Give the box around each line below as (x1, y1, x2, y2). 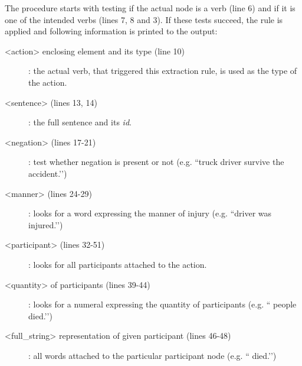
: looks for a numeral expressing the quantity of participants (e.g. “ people (28, 298, 297, 310)
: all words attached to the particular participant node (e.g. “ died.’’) (28, 349, 277, 361)
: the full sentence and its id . (28, 116, 132, 128)
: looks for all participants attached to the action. (28, 258, 207, 270)
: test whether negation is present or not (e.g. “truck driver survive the (28, 156, 284, 168)
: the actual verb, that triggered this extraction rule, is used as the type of (28, 64, 297, 77)
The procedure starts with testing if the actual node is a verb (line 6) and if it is (5, 2, 296, 14)
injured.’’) (28, 218, 63, 231)
